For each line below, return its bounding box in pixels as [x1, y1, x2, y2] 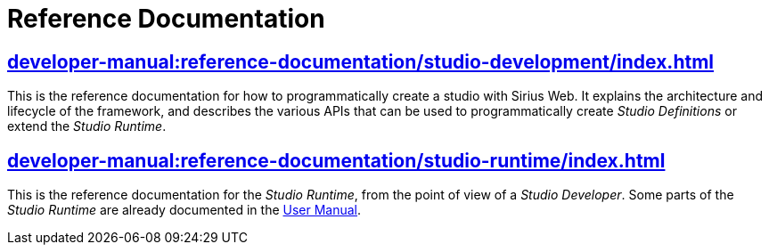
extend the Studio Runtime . [7, 118, 167, 134]
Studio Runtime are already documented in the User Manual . [7, 202, 362, 218]
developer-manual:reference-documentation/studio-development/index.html [7, 50, 715, 73]
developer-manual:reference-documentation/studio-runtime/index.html [7, 149, 666, 172]
